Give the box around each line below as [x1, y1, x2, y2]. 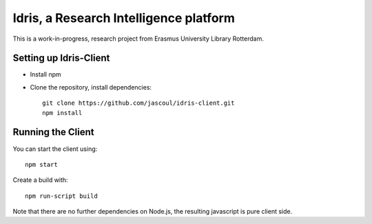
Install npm [30, 70, 61, 79]
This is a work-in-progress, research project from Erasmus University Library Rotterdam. [12, 34, 265, 43]
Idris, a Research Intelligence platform [12, 10, 236, 26]
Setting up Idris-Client [12, 52, 110, 64]
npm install [42, 109, 83, 116]
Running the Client [12, 126, 94, 138]
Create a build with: [12, 176, 68, 184]
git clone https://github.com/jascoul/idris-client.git [42, 99, 235, 107]
